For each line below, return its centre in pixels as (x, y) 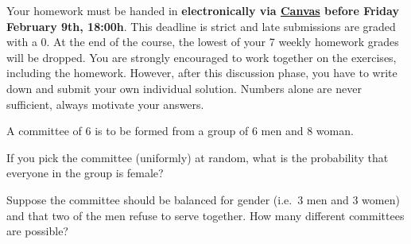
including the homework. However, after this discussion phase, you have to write (202, 73)
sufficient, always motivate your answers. (105, 104)
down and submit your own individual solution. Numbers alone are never (184, 88)
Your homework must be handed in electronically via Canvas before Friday (203, 10)
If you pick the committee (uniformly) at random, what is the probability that (198, 157)
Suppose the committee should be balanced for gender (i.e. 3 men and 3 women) (203, 199)
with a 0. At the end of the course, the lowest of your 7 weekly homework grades (203, 42)
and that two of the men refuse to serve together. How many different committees (205, 215)
